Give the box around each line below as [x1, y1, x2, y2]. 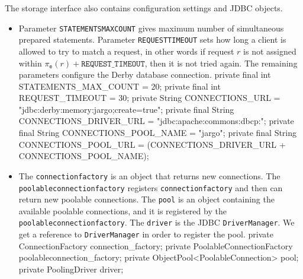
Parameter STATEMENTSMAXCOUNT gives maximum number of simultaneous [18, 21, 284, 34]
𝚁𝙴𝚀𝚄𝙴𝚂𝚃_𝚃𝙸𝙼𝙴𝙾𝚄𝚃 [81, 59, 145, 68]
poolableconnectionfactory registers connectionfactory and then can [18, 181, 283, 194]
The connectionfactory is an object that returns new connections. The [18, 169, 281, 182]
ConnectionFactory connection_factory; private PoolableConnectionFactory [18, 239, 293, 252]
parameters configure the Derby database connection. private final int [18, 68, 271, 81]
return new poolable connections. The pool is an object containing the [18, 193, 275, 205]
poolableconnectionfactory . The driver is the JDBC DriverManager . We [18, 216, 295, 229]
